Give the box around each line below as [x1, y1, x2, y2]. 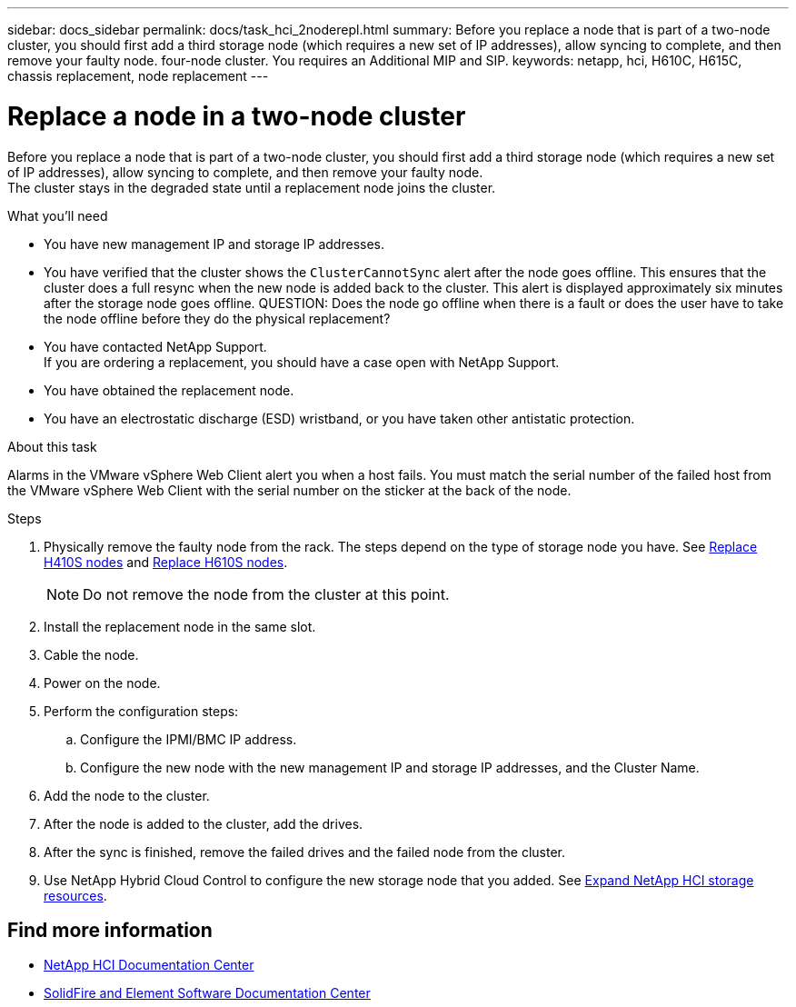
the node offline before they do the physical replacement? [44, 310, 391, 326]
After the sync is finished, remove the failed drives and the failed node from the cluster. [44, 843, 565, 860]
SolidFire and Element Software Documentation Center [44, 985, 371, 1002]
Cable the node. [44, 646, 139, 663]
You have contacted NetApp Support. [44, 338, 267, 354]
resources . [44, 887, 107, 903]
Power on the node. [44, 674, 161, 691]
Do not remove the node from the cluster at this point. [83, 584, 450, 603]
